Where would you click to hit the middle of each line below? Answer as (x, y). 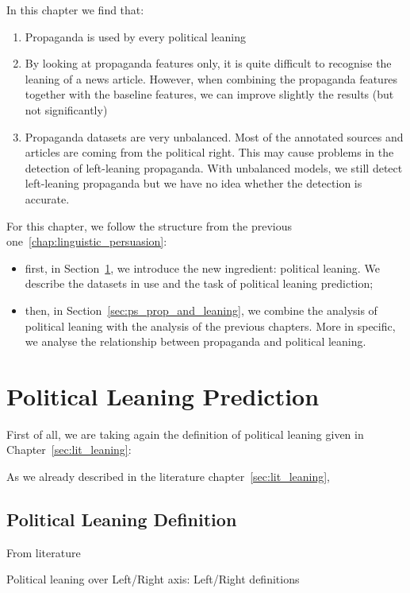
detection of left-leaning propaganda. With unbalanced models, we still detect (214, 167)
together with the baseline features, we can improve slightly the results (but (209, 94)
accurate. (47, 198)
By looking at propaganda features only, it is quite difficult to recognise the (208, 63)
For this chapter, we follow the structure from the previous (149, 225)
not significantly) (66, 109)
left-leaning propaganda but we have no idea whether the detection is (194, 183)
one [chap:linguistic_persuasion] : (87, 241)
